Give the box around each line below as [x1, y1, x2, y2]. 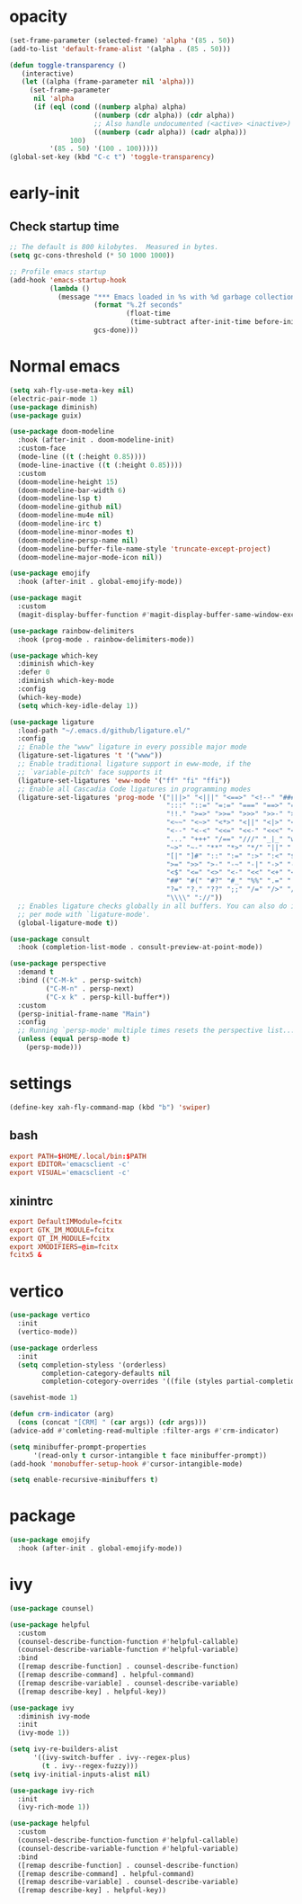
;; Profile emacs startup [9, 267, 106, 276]
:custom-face [17, 444, 67, 454]
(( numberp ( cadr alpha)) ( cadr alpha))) [93, 128, 247, 137]
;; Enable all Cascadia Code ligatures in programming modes [17, 785, 252, 794]
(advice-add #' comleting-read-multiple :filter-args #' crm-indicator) [9, 1426, 280, 1435]
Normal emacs [9, 356, 120, 377]
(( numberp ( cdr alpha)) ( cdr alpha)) [93, 111, 235, 120]
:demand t [17, 967, 54, 977]
